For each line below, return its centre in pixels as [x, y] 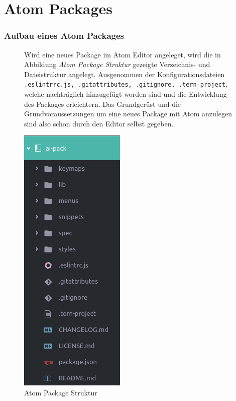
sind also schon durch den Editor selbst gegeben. [99, 123]
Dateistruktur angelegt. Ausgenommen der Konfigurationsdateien [125, 74]
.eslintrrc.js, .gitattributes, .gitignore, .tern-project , [126, 84]
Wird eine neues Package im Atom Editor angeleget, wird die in [123, 54]
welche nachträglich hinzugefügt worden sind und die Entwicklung [126, 94]
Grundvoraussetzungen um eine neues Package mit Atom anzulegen [128, 114]
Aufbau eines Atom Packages [64, 36]
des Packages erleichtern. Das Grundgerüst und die [103, 104]
